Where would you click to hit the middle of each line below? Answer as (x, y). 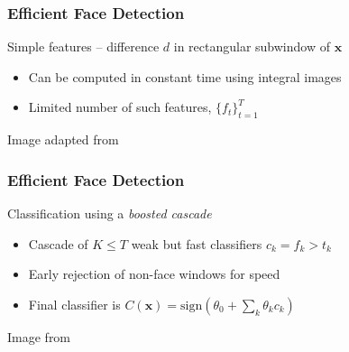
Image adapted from (63, 139)
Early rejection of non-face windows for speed (154, 274)
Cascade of (58, 243)
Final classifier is (74, 304)
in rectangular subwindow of (252, 46)
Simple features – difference (83, 46)
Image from (39, 336)
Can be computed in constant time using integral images (185, 76)
